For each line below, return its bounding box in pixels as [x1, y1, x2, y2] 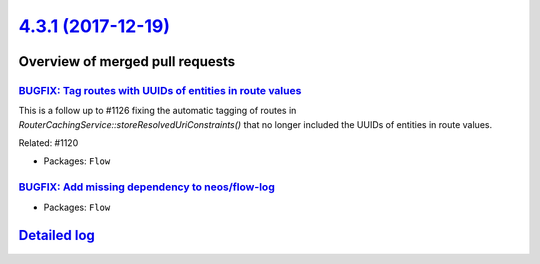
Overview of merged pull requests [18, 53, 236, 70]
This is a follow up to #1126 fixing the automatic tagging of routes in [18, 105, 297, 117]
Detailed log [18, 227, 95, 244]
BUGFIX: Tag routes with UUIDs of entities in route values [18, 83, 302, 97]
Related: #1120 [18, 137, 79, 149]
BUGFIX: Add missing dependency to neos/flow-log [18, 180, 275, 194]
